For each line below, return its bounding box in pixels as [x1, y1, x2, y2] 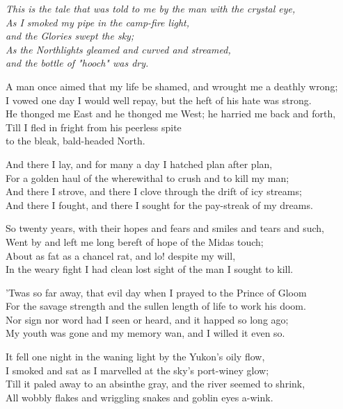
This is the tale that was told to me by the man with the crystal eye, [6, 1, 296, 15]
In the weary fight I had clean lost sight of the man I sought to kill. [6, 262, 294, 276]
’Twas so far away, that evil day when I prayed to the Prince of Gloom [6, 285, 307, 299]
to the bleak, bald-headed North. [6, 133, 145, 148]
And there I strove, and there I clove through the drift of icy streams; [6, 184, 302, 199]
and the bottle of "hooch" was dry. [6, 56, 149, 70]
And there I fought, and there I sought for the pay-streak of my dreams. [6, 197, 313, 212]
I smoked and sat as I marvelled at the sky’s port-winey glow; [6, 362, 269, 377]
